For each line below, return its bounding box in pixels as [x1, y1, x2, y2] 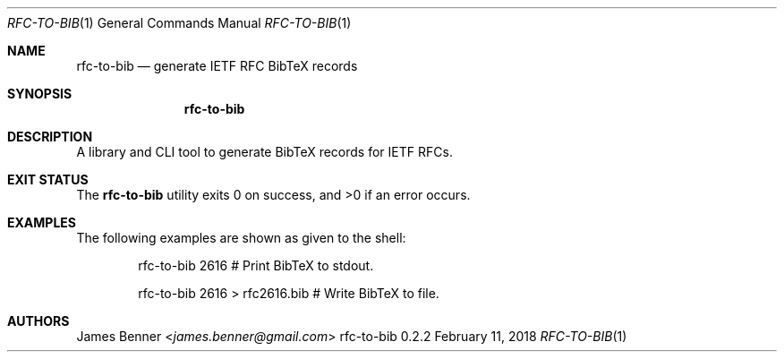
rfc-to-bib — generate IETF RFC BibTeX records [76, 58, 358, 73]
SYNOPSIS [7, 86, 72, 101]
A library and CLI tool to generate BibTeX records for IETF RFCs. [76, 144, 453, 159]
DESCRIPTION [7, 129, 93, 144]
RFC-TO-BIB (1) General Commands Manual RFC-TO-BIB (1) [7, 15, 352, 30]
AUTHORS [7, 313, 70, 329]
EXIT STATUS [7, 172, 89, 187]
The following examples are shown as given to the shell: [76, 230, 406, 245]
